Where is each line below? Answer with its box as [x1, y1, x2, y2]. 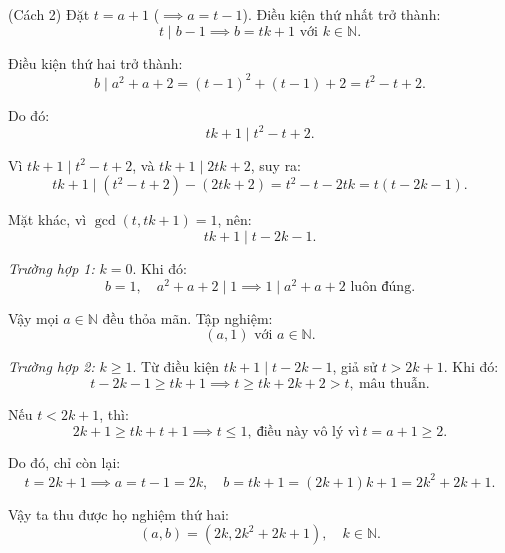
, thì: [99, 403, 129, 424]
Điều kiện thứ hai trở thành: [8, 52, 183, 73]
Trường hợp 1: [8, 257, 95, 278]
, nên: [217, 209, 252, 230]
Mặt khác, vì [8, 209, 87, 230]
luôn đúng [350, 279, 412, 294]
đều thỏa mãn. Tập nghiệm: [102, 307, 273, 328]
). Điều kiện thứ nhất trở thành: [242, 4, 441, 24]
